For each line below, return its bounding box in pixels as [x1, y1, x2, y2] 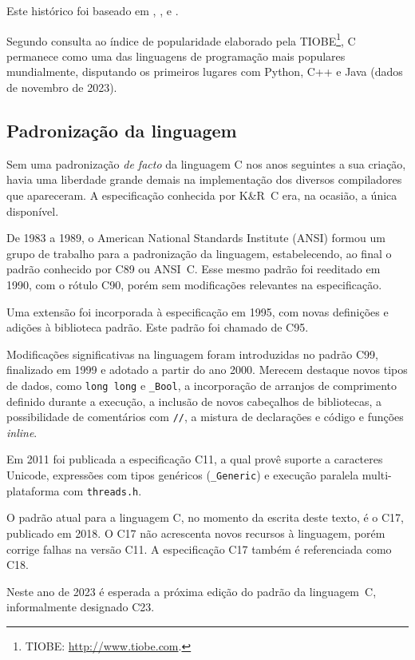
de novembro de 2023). [6, 79, 117, 96]
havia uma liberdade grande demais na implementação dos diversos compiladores [6, 171, 402, 188]
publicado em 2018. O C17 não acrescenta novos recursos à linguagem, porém [6, 524, 385, 541]
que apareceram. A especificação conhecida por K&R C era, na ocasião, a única [6, 187, 397, 204]
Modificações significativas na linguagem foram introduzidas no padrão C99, [6, 345, 378, 362]
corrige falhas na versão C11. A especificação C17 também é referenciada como [6, 540, 392, 557]
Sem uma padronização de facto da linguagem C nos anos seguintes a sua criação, [6, 155, 406, 172]
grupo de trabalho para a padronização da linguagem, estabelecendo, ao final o [6, 245, 392, 261]
